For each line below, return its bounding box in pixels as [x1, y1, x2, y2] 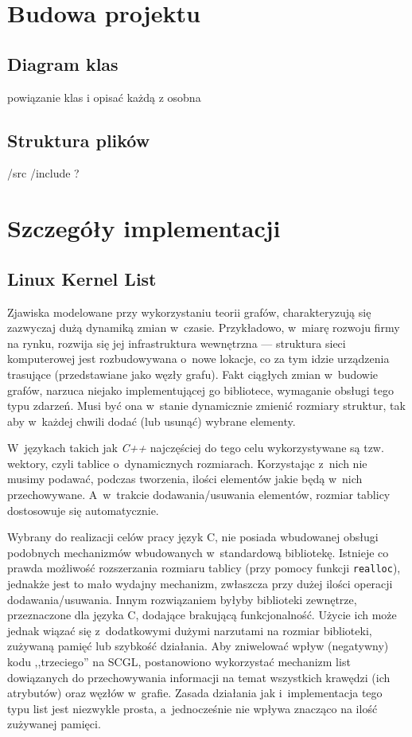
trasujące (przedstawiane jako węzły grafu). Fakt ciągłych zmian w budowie [7, 365, 379, 382]
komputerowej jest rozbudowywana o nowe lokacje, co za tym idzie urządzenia [7, 350, 390, 367]
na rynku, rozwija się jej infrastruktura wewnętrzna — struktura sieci [7, 334, 346, 351]
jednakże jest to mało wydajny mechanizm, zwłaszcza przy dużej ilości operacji [7, 575, 393, 592]
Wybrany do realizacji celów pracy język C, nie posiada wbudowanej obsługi [7, 528, 379, 545]
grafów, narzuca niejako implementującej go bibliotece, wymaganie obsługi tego [7, 381, 394, 398]
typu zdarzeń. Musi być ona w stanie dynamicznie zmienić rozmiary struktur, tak [7, 397, 406, 414]
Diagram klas [7, 51, 119, 76]
